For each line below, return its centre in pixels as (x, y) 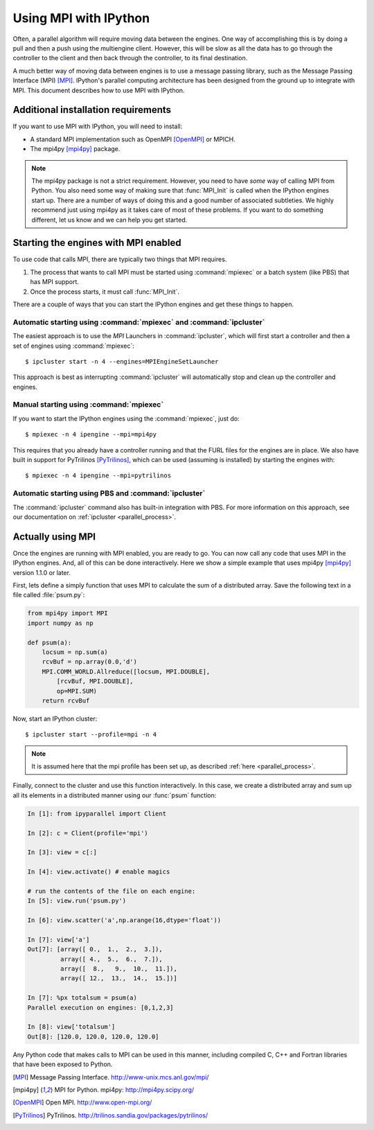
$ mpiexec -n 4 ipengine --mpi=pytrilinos (98, 476)
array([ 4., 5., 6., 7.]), (111, 959)
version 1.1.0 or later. (42, 572)
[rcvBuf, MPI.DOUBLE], (95, 681)
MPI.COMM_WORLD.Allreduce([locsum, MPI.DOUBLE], (126, 671)
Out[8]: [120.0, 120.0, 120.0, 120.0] (93, 1036)
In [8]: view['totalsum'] (71, 1027)
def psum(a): (50, 642)
